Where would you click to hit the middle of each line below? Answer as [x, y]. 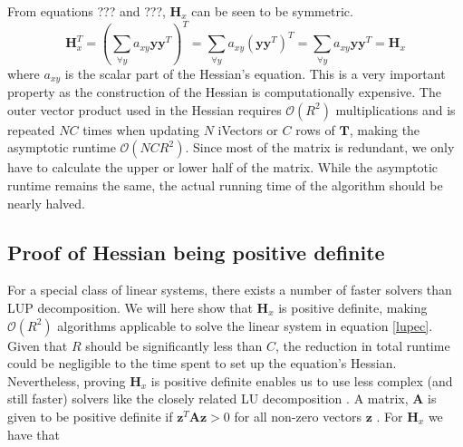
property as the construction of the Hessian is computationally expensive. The [224, 92]
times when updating [141, 129]
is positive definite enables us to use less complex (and [302, 380]
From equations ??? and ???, [87, 11]
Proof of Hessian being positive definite [196, 252]
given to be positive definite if [90, 416]
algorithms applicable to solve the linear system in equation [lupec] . [245, 325]
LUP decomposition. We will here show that [130, 308]
